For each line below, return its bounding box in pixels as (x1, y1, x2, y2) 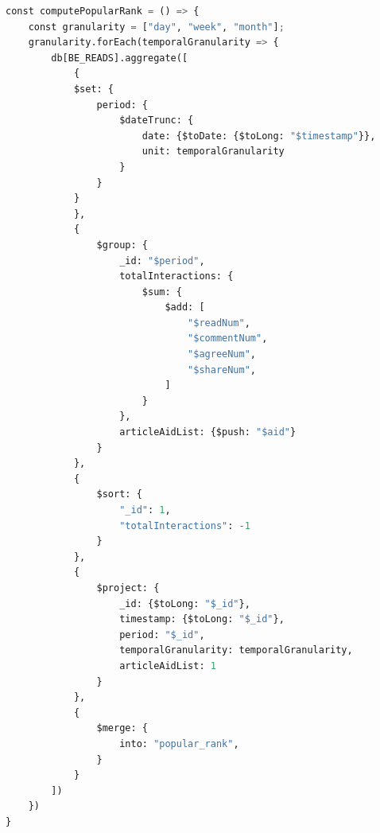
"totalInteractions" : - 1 (119, 520, 250, 531)
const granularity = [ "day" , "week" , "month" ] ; (28, 21, 285, 33)
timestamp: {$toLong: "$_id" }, (119, 613, 285, 625)
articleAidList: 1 (119, 660, 216, 671)
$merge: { (96, 722, 148, 734)
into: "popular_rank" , (119, 738, 239, 749)
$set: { (73, 83, 114, 95)
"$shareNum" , (188, 364, 257, 376)
